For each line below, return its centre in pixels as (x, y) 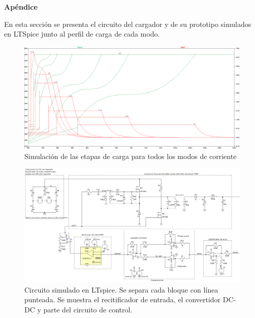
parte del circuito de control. (88, 309)
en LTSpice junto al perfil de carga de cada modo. (82, 34)
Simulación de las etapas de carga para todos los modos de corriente (131, 156)
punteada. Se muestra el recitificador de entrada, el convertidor (123, 299)
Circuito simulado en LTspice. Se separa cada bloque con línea (121, 289)
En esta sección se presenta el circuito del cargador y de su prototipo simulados (128, 24)
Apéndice (21, 7)
